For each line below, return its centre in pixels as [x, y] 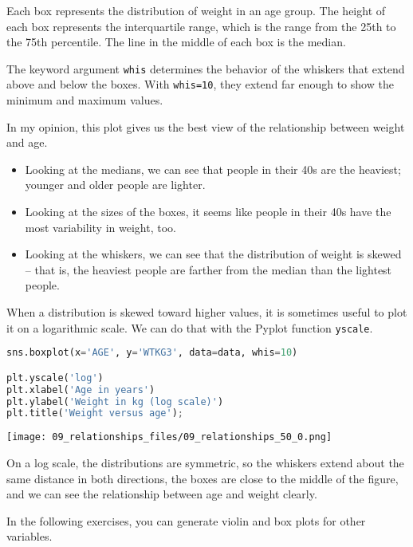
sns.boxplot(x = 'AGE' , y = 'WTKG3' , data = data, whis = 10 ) [152, 353]
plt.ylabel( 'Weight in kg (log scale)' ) [115, 401]
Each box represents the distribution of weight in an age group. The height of [196, 10]
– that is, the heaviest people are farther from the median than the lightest [208, 269]
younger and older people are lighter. [115, 185]
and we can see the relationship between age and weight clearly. [162, 494]
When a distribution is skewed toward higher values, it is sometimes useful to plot [207, 312]
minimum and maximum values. [85, 100]
